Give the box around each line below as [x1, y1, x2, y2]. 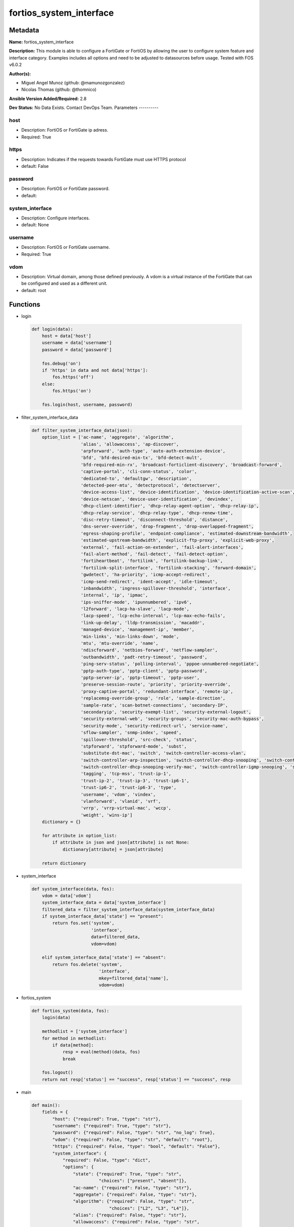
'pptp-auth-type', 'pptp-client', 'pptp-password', [80, 668, 208, 673]
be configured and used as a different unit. [21, 280, 108, 287]
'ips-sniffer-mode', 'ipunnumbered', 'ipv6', [80, 599, 192, 605]
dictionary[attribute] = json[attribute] [62, 847, 164, 852]
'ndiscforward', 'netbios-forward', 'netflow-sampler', [80, 647, 218, 653]
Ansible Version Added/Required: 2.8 [9, 96, 87, 102]
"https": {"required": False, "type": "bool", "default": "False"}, [52, 1144, 220, 1149]
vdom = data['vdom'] [42, 893, 92, 898]
